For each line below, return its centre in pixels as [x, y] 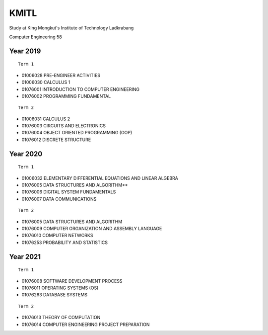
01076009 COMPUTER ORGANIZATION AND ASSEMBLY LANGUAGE [92, 228]
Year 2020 [26, 154]
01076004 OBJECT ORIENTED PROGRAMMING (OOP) [77, 133]
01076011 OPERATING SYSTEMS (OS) [60, 288]
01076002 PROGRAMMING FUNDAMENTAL [66, 96]
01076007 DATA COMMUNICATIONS [59, 199]
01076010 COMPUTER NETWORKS [57, 236]
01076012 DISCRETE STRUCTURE [56, 140]
